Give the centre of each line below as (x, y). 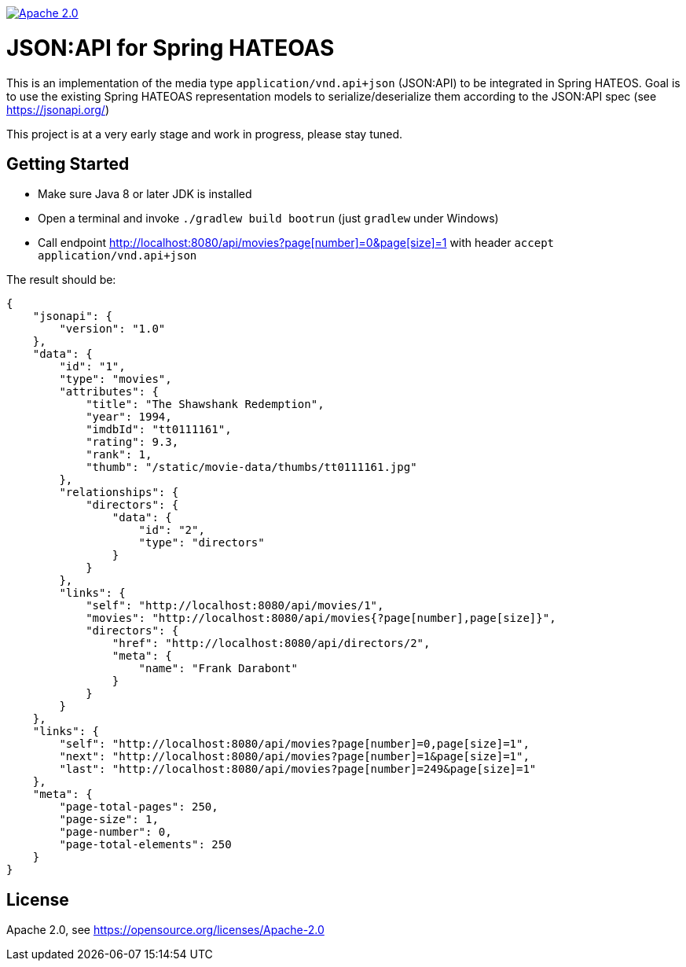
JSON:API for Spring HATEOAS (171, 48)
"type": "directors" (202, 543)
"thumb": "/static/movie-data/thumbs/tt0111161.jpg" (251, 467)
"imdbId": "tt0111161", (159, 430)
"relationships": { (119, 493)
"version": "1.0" (112, 329)
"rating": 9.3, (132, 442)
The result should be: (61, 280)
